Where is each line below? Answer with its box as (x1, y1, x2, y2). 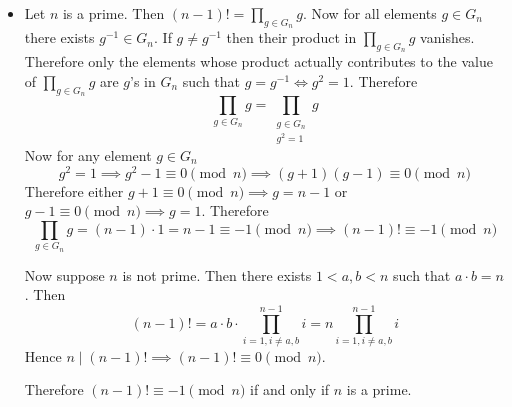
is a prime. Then (62, 3, 165, 23)
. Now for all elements (302, 3, 437, 23)
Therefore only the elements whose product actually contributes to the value (24, 51, 493, 72)
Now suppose (24, 264, 105, 285)
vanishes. (420, 27, 475, 48)
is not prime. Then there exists (122, 264, 312, 285)
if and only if (250, 379, 330, 400)
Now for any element (24, 144, 152, 165)
